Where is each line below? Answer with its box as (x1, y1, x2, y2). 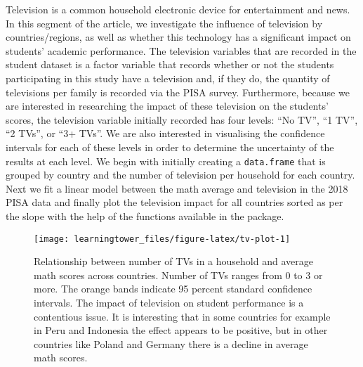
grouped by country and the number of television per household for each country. (6, 167, 355, 182)
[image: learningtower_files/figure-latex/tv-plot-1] (34, 233, 291, 244)
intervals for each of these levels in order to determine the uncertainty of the (6, 139, 334, 154)
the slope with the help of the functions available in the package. (6, 208, 284, 223)
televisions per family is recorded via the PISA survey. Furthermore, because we (6, 84, 350, 99)
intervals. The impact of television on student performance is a (34, 295, 304, 309)
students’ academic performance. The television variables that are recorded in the (6, 43, 357, 58)
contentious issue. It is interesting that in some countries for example (34, 309, 331, 323)
